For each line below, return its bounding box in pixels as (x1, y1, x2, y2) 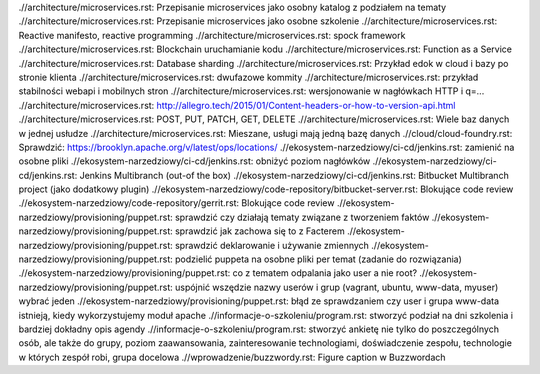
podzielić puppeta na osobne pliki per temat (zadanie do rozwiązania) (175, 253, 462, 265)
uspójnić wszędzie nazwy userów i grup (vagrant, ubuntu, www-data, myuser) (175, 281, 499, 293)
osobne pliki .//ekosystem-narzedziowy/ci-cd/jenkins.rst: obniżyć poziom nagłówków (18, 155, 371, 167)
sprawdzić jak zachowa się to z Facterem (175, 225, 345, 237)
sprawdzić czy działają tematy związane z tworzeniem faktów (175, 211, 430, 223)
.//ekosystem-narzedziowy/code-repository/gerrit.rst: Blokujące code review (18, 197, 335, 209)
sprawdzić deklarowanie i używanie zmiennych (175, 239, 370, 251)
